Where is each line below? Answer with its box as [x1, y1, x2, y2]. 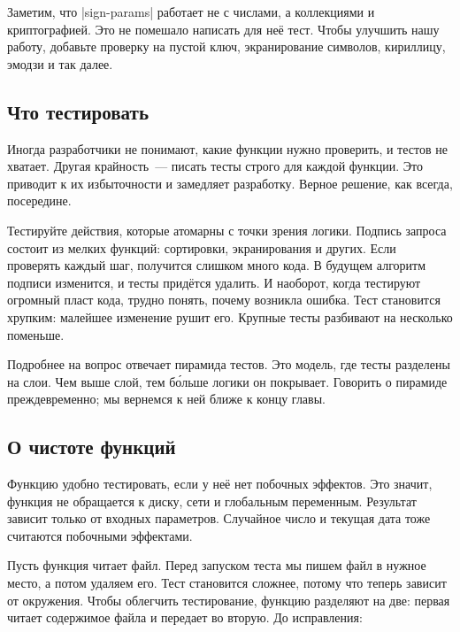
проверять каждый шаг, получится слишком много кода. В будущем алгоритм [7, 256, 426, 274]
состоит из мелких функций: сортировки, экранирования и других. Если [7, 238, 396, 257]
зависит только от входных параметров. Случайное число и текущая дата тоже [7, 509, 431, 528]
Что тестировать [7, 97, 149, 125]
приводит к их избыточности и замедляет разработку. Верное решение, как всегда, [7, 173, 453, 192]
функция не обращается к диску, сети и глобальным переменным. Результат [7, 491, 417, 510]
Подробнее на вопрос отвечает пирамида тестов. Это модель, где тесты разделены [7, 355, 450, 374]
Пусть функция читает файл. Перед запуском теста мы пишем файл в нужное [7, 556, 426, 574]
